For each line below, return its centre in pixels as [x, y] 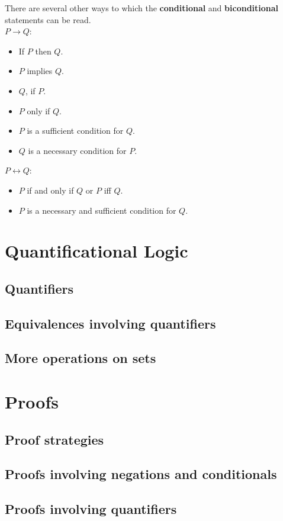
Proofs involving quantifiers [91, 509]
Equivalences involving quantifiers [110, 323]
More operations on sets [81, 358]
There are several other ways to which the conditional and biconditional [142, 8]
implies [40, 71]
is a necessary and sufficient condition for [102, 210]
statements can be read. [48, 19]
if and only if [50, 190]
